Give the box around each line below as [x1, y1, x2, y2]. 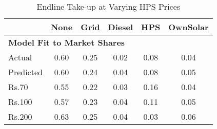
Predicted [8, 66, 43, 78]
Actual [8, 51, 32, 63]
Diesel [108, 21, 133, 33]
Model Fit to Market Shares [8, 36, 125, 48]
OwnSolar [168, 21, 209, 33]
